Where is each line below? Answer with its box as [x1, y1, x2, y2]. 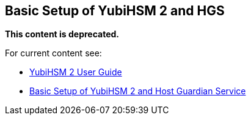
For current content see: [5, 48, 102, 59]
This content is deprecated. [5, 29, 120, 40]
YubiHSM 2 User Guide [29, 67, 122, 78]
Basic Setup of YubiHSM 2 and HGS [5, 3, 225, 18]
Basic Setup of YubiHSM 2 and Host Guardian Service [29, 86, 246, 97]
